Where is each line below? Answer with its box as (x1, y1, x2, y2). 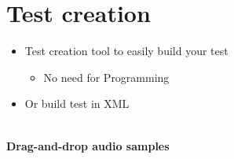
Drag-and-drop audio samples (6, 137, 170, 153)
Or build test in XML (24, 95, 130, 112)
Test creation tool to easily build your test (24, 43, 229, 59)
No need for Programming (43, 68, 170, 85)
